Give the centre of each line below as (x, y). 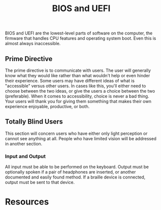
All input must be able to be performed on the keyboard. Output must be (77, 167)
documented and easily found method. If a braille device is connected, (75, 177)
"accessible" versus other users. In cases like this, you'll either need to (75, 86)
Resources (27, 202)
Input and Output (25, 156)
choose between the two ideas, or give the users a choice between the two (80, 91)
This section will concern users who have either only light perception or (76, 133)
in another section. (24, 144)
